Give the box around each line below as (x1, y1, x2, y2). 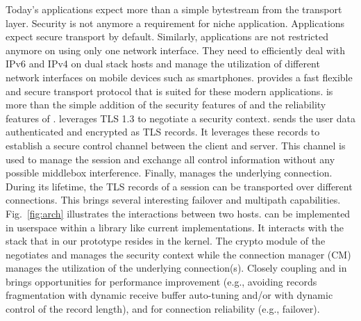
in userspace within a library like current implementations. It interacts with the (6, 220, 344, 234)
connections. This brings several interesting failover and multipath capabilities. (6, 192, 341, 207)
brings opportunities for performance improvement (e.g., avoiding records (6, 274, 317, 288)
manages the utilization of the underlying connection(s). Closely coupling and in (6, 261, 347, 275)
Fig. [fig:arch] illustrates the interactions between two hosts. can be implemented (6, 206, 351, 220)
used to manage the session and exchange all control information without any (6, 151, 335, 166)
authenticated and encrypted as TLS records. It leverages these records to (6, 124, 320, 139)
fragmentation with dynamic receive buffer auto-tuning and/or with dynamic (6, 288, 333, 302)
